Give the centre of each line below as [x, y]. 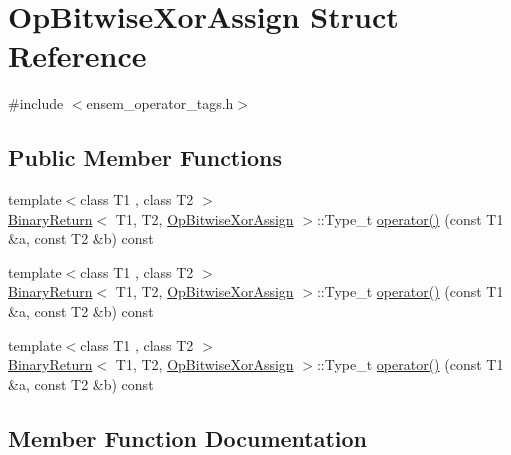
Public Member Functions [145, 157]
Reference [77, 55]
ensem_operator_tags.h [160, 103]
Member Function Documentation [188, 437]
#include [36, 103]
